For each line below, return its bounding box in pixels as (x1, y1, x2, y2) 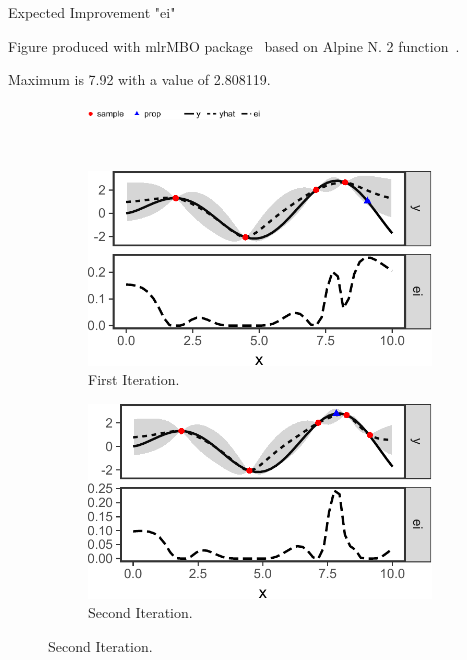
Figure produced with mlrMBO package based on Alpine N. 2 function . (8, 35, 460, 56)
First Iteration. (88, 369, 180, 390)
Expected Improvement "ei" (8, 2, 176, 22)
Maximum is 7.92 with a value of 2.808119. (8, 69, 271, 90)
